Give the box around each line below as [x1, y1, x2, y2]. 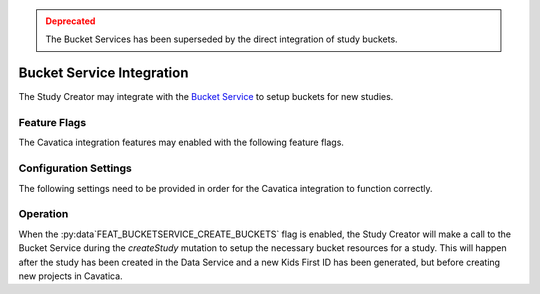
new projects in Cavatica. [18, 270, 124, 282]
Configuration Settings [18, 161, 132, 175]
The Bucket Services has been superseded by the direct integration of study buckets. [45, 33, 399, 45]
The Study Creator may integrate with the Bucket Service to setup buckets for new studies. [18, 91, 394, 103]
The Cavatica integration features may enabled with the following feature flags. [18, 136, 345, 149]
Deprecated [45, 15, 96, 27]
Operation [18, 207, 69, 221]
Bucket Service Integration [18, 65, 189, 82]
